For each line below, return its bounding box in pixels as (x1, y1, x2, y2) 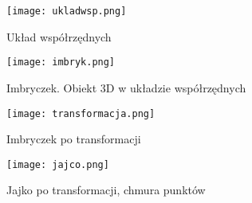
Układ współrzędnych (6, 28, 112, 45)
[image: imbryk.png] (6, 57, 116, 68)
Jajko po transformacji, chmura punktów (6, 182, 206, 198)
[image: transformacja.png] (6, 107, 156, 119)
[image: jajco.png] (6, 158, 109, 170)
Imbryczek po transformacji (6, 131, 141, 147)
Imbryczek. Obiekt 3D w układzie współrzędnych (6, 79, 246, 96)
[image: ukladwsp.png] (6, 6, 127, 17)
